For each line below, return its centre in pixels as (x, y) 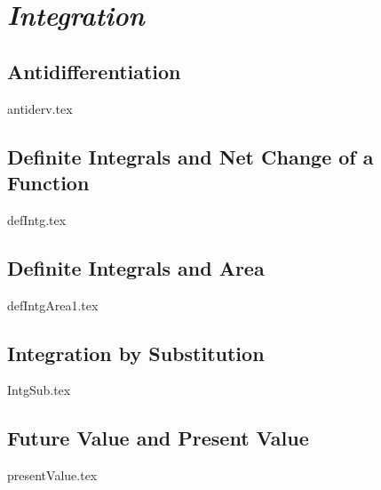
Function (48, 182)
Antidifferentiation (94, 71)
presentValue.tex (52, 475)
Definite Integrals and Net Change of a (190, 156)
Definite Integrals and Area (136, 267)
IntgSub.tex (39, 390)
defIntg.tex (37, 219)
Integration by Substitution (136, 353)
